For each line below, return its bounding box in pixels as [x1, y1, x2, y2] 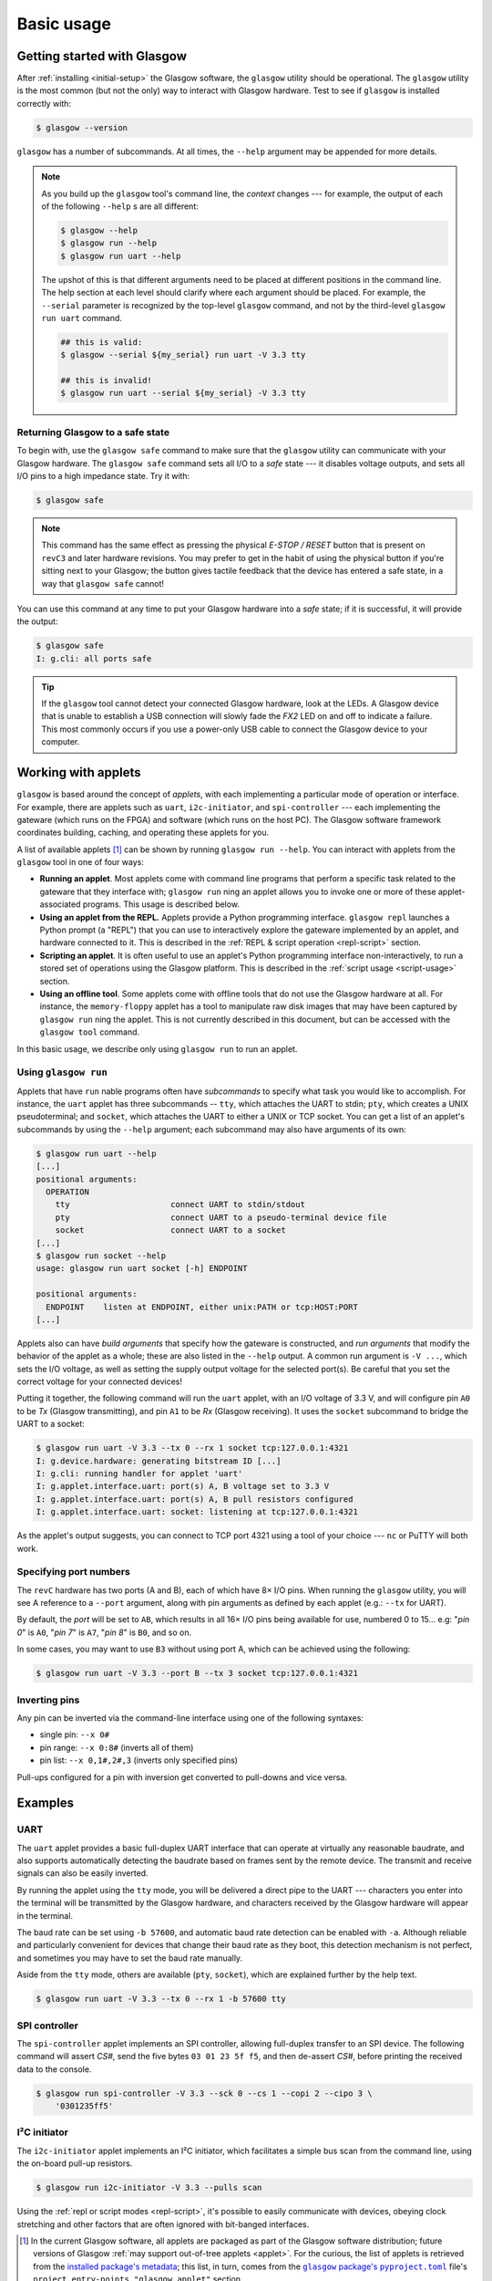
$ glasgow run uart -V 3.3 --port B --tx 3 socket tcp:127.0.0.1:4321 [36, 1668, 359, 1679]
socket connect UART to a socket [55, 1225, 286, 1235]
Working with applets [16, 765, 141, 780]
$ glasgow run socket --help [36, 1250, 167, 1261]
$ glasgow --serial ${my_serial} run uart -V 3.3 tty [60, 349, 306, 360]
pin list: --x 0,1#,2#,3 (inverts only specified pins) [39, 1755, 239, 1765]
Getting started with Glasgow [16, 48, 187, 64]
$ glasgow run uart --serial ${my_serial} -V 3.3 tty [60, 388, 306, 399]
